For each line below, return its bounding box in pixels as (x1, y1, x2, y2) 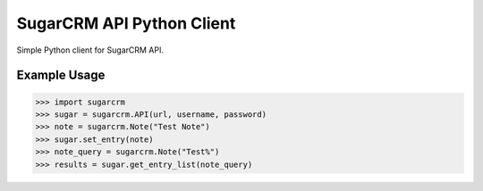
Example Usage (16, 68, 106, 83)
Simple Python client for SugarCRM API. (16, 45, 165, 55)
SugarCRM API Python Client (16, 13, 236, 33)
